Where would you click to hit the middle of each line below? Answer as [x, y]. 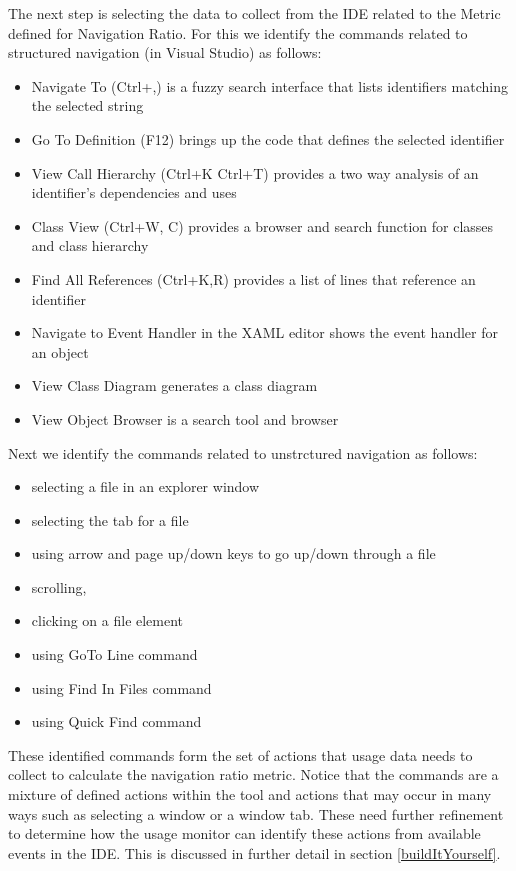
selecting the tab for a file [110, 519]
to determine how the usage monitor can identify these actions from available [244, 833]
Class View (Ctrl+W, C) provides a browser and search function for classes [262, 225]
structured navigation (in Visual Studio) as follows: [165, 52]
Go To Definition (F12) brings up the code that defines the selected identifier [268, 138]
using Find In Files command [121, 687]
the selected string [87, 105]
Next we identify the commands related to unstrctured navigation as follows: [243, 452]
